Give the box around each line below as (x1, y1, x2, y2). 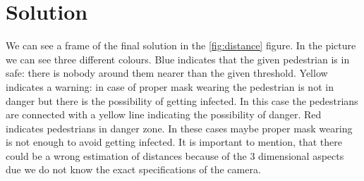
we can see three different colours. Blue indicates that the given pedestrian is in (6, 51, 350, 66)
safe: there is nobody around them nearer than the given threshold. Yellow (6, 65, 328, 80)
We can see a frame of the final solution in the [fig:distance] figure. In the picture (6, 38, 356, 53)
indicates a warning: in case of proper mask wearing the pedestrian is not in (6, 79, 334, 94)
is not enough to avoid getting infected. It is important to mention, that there (6, 135, 343, 149)
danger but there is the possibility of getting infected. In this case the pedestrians (6, 93, 358, 108)
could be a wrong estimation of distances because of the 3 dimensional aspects (6, 148, 344, 163)
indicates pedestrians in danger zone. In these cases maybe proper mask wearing (6, 120, 353, 135)
